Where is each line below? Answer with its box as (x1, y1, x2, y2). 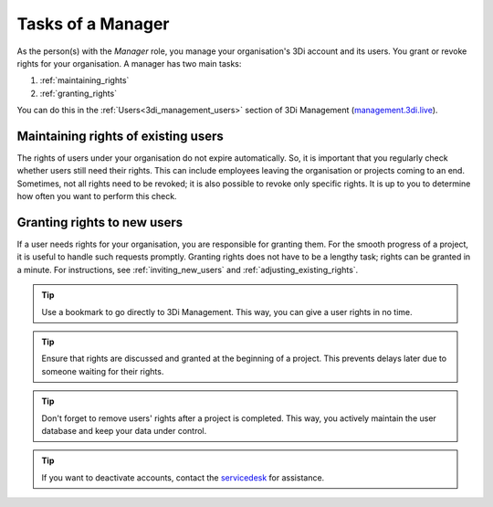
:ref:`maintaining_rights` (39, 75, 130, 86)
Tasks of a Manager (16, 14, 170, 34)
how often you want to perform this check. (16, 191, 177, 202)
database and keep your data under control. (41, 426, 207, 436)
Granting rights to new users (16, 215, 184, 230)
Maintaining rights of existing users (16, 128, 224, 143)
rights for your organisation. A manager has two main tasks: (16, 58, 242, 69)
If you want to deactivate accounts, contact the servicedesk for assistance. (41, 471, 325, 483)
